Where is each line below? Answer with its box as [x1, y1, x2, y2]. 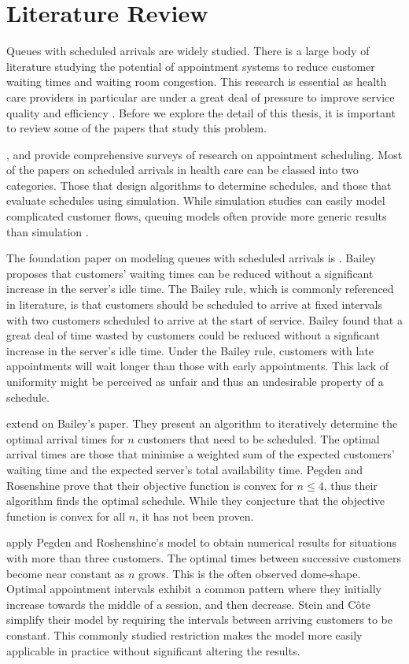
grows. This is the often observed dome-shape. [138, 565, 361, 581]
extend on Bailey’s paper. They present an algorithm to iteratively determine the [6, 415, 398, 432]
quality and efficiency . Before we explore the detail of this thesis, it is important [6, 104, 396, 121]
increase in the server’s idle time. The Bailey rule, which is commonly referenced [6, 280, 394, 297]
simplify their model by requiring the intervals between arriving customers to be [6, 611, 392, 628]
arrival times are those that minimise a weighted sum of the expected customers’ [6, 446, 395, 462]
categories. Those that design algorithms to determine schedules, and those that [6, 176, 392, 193]
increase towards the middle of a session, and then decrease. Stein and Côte [6, 595, 370, 612]
